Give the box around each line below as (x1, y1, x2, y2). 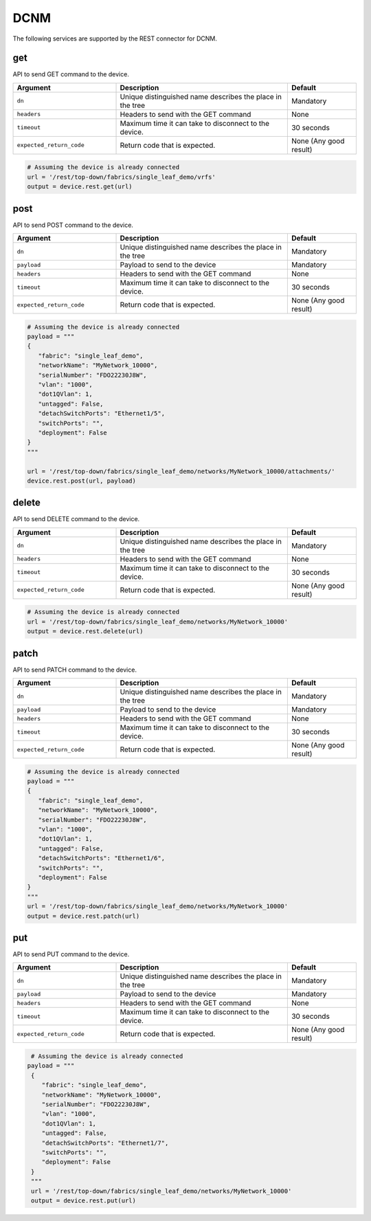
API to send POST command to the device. (12, 221, 134, 229)
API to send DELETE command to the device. (12, 515, 140, 523)
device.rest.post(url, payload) (27, 476, 137, 485)
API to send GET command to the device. (12, 70, 130, 78)
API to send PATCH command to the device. (12, 665, 137, 674)
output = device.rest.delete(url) (27, 628, 144, 635)
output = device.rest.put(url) (31, 1196, 137, 1204)
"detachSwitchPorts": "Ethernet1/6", (38, 855, 165, 862)
